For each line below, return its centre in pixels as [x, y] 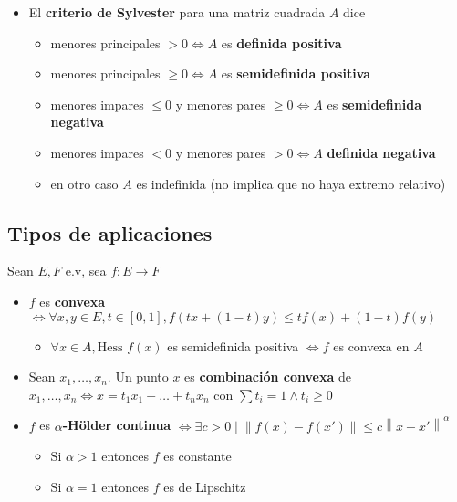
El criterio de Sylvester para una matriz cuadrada [177, 12]
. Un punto [138, 376]
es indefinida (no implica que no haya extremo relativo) [291, 183]
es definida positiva [281, 42]
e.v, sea [86, 271]
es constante [197, 456]
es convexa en [371, 345]
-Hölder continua [117, 425]
